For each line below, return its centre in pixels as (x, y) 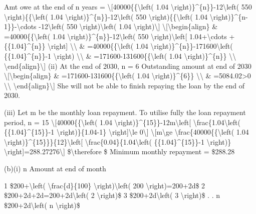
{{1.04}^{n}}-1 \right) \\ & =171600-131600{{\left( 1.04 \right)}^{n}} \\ (120, 56)
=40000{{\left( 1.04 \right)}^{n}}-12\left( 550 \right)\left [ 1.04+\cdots (115, 36)
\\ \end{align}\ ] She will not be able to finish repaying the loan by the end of (124, 85)
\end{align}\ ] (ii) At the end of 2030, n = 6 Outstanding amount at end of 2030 (128, 66)
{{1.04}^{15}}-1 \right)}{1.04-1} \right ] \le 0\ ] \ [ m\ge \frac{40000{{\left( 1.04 (126, 132)
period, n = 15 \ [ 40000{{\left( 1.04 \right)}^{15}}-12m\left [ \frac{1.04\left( (122, 122)
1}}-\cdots (20, 26)
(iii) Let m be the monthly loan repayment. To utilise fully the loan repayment (125, 112)
